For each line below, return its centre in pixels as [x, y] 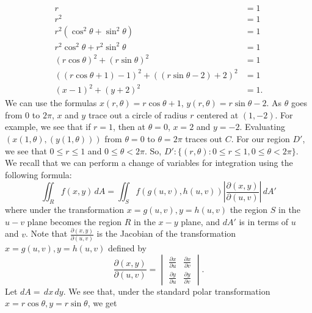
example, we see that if [48, 127]
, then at [129, 127]
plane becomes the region [74, 221]
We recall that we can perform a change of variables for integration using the [149, 163]
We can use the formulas [51, 103]
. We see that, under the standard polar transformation [167, 291]
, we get [102, 303]
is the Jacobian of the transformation [166, 233]
